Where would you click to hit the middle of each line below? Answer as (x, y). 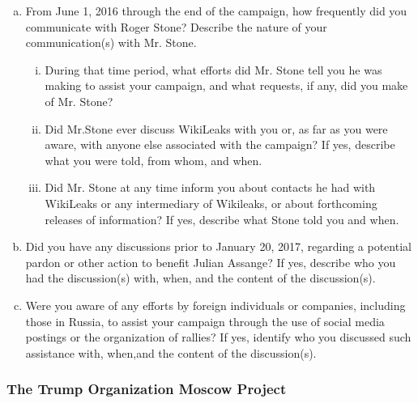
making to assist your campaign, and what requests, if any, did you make (226, 85)
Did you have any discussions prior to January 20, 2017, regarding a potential (218, 246)
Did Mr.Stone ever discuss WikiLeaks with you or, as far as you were (216, 128)
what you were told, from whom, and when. (154, 160)
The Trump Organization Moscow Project (147, 389)
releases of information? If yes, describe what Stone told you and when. (222, 219)
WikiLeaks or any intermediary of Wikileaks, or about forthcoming (211, 203)
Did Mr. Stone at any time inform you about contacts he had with (210, 187)
